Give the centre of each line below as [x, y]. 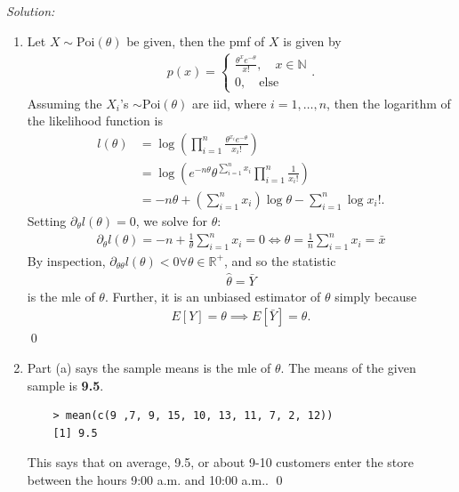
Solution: [31, 11]
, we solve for [171, 220]
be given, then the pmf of [196, 40]
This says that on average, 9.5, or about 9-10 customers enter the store [221, 462]
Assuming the [64, 103]
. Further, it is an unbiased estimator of [213, 296]
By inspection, [66, 260]
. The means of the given [348, 367]
